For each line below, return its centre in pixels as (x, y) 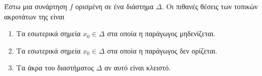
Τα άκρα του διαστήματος (55, 68)
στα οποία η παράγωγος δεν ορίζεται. (162, 50)
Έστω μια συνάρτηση (36, 6)
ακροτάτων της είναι (34, 16)
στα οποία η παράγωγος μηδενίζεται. (161, 33)
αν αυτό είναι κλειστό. (137, 68)
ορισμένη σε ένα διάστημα (115, 6)
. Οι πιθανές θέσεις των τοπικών (210, 6)
